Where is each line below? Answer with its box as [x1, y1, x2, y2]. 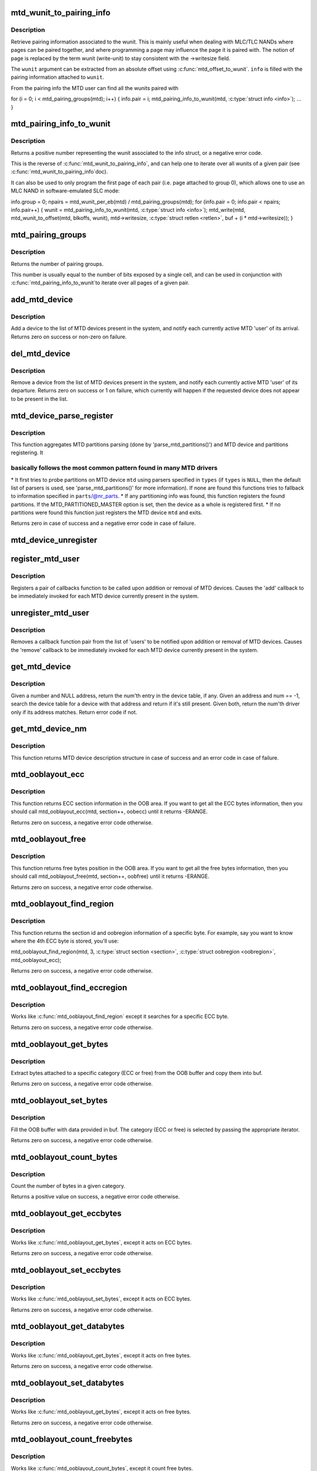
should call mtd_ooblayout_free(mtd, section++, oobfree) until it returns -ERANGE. [11, 873, 210, 880]
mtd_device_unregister [11, 535, 97, 545]
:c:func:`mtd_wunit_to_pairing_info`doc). [11, 168, 108, 175]
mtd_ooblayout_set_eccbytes [11, 1265, 122, 1275]
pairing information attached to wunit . [11, 74, 104, 81]
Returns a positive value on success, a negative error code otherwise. [11, 1193, 180, 1200]
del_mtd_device [11, 348, 70, 358]
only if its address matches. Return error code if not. [11, 708, 137, 715]
